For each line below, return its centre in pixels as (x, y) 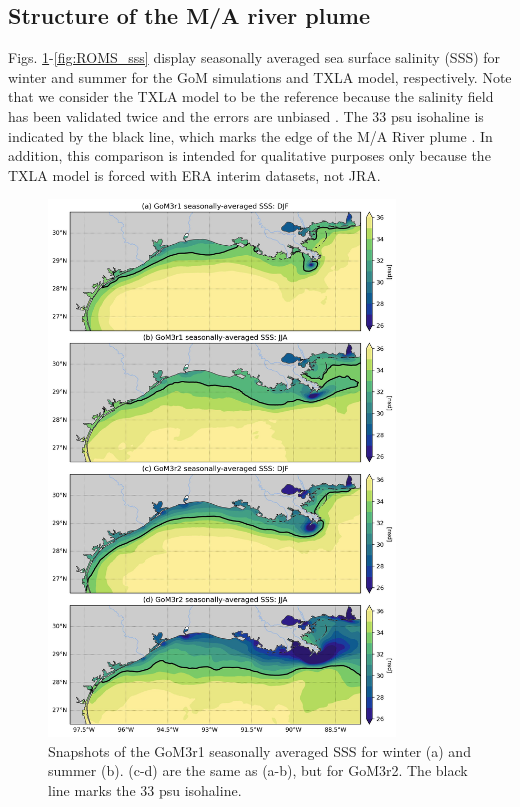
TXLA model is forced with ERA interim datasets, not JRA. (194, 174)
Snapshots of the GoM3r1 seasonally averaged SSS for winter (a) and (259, 750)
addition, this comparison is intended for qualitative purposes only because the (249, 155)
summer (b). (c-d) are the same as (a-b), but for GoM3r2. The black (258, 770)
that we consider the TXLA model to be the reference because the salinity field (251, 96)
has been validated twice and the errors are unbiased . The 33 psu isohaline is (246, 115)
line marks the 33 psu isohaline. (145, 789)
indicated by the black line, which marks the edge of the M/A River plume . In (250, 135)
